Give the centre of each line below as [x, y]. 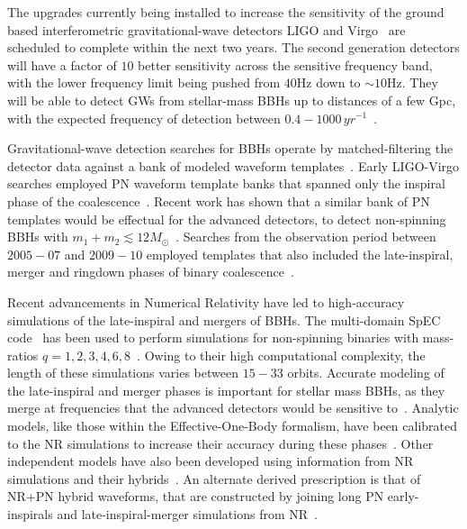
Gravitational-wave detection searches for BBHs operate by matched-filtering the [230, 148]
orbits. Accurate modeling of [366, 373]
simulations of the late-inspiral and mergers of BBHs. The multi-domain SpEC [224, 319]
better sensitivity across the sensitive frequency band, [285, 64]
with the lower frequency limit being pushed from [144, 82]
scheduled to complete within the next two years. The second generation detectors [233, 47]
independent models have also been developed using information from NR [211, 461]
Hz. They [413, 82]
